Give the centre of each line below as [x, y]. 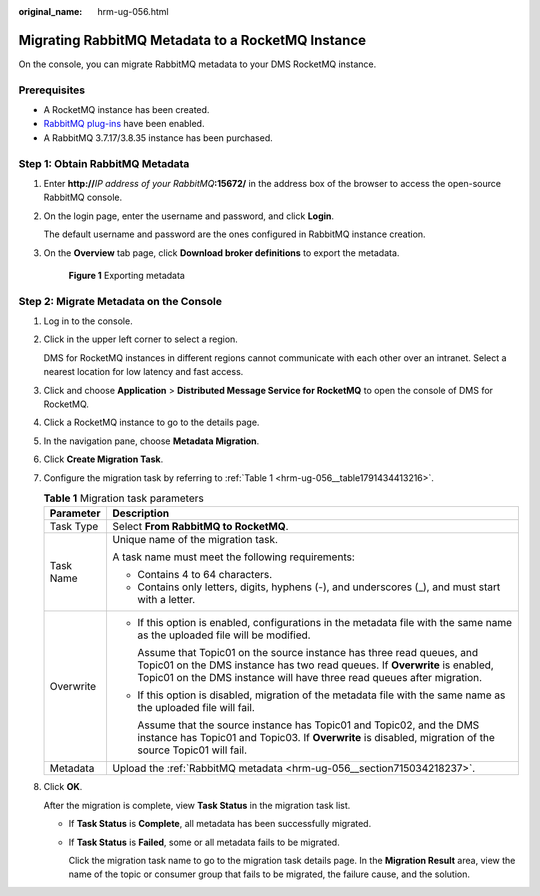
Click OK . [63, 787]
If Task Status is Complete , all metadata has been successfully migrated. [220, 824]
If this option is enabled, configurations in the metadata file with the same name [324, 623]
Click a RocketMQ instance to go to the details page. [151, 422]
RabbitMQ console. [83, 197]
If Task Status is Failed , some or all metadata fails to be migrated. [204, 842]
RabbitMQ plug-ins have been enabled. [124, 124]
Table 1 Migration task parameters [123, 498]
